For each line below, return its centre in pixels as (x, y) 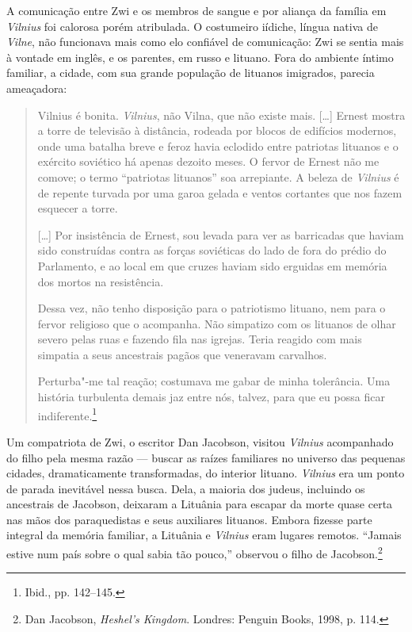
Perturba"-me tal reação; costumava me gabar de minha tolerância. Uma (214, 381)
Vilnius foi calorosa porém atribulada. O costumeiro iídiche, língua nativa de (192, 26)
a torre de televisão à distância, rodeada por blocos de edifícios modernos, (217, 130)
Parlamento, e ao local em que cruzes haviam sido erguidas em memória (212, 265)
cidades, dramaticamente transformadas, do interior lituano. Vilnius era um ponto (206, 473)
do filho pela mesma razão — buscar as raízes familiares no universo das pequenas (206, 457)
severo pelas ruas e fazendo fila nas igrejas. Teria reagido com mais (200, 339)
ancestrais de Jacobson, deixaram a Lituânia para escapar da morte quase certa (200, 504)
